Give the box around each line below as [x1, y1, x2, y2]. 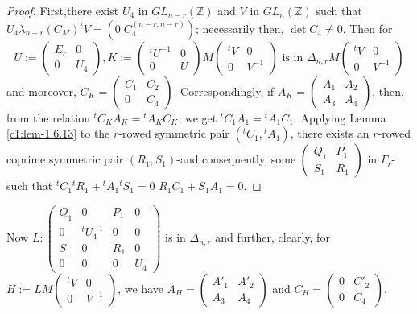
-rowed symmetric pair [118, 125, 229, 142]
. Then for [342, 19, 393, 36]
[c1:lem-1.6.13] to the [6, 125, 110, 142]
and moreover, [6, 82, 76, 99]
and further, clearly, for [215, 229, 330, 246]
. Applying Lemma [293, 109, 386, 126]
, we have [118, 279, 163, 296]
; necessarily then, [195, 19, 284, 36]
